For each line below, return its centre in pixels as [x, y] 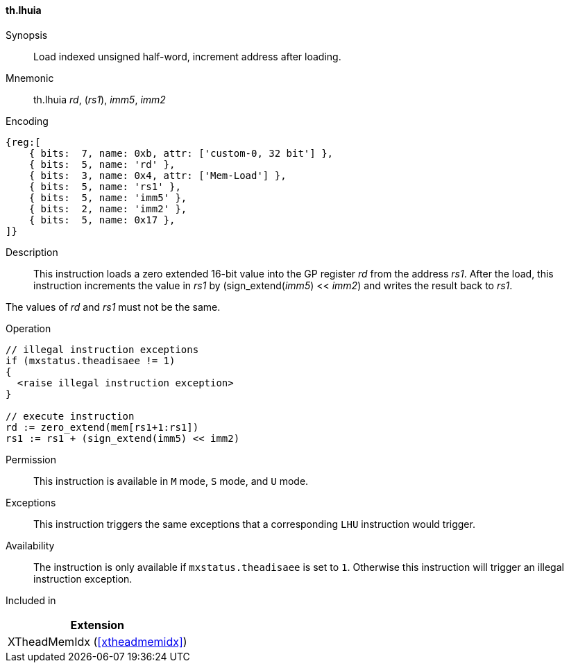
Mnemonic [30, 78]
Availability [30, 545]
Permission [31, 459]
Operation [28, 328]
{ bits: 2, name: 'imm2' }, [108, 208]
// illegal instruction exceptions [102, 349]
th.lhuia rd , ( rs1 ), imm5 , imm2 [100, 99]
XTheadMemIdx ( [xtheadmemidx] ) [97, 641]
